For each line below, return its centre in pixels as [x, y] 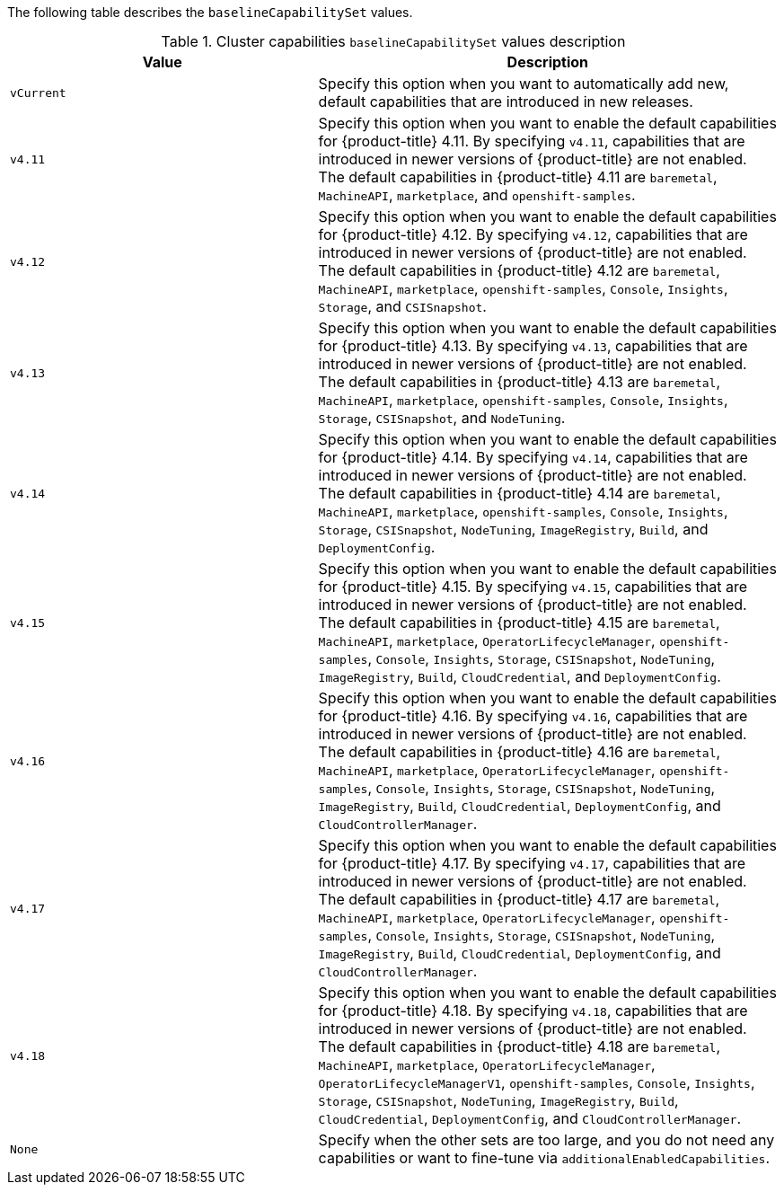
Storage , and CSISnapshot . [402, 306]
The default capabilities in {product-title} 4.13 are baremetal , [520, 382]
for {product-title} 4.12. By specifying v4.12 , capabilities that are [533, 234]
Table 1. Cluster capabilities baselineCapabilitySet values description [393, 41]
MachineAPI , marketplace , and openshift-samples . [477, 195]
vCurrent [38, 93]
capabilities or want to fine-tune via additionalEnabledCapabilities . [544, 1158]
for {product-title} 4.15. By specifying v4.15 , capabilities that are [533, 587]
